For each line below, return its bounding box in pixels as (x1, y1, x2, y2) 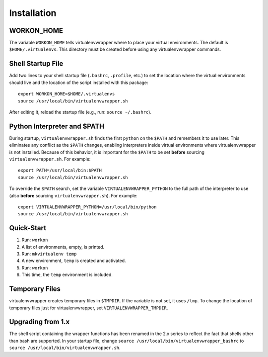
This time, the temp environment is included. (21, 271, 113, 278)
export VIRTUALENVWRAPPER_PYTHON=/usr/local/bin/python (18, 204, 157, 210)
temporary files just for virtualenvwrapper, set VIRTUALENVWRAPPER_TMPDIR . (9, 305, 168, 311)
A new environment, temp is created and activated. (21, 258, 126, 264)
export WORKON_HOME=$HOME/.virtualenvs (18, 91, 115, 97)
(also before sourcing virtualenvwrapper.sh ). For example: (9, 192, 137, 198)
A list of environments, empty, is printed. (21, 244, 105, 250)
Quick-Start (9, 224, 47, 232)
